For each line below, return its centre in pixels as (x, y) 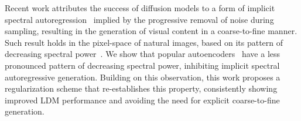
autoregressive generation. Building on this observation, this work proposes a (143, 77)
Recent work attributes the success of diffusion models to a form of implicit (140, 8)
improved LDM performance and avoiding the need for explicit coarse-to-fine (142, 100)
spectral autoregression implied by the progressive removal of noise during (139, 19)
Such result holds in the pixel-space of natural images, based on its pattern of (144, 42)
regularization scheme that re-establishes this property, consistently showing (141, 88)
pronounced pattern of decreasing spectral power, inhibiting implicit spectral (142, 65)
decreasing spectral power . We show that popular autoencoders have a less (143, 54)
